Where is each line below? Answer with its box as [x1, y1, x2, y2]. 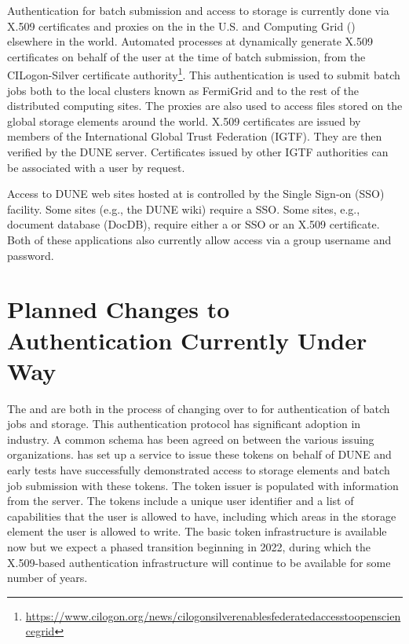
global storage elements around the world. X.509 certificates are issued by [7, 112, 361, 129]
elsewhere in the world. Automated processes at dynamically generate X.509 [7, 33, 373, 49]
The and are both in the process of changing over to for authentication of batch [7, 400, 390, 416]
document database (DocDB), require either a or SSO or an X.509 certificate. [7, 216, 380, 232]
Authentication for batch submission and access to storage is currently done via [7, 2, 389, 18]
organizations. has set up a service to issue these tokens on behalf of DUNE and [7, 446, 392, 463]
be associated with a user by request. [7, 159, 185, 175]
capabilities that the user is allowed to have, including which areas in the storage [7, 507, 396, 524]
